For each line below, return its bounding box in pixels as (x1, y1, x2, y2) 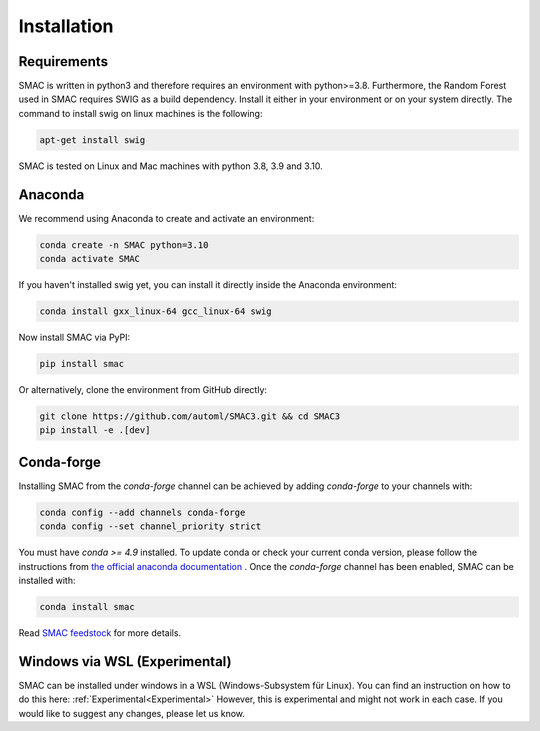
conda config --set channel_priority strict (39, 521, 262, 532)
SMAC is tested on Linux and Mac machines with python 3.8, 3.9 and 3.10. (18, 160, 324, 172)
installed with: (18, 575, 76, 587)
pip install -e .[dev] (39, 425, 151, 436)
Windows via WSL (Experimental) (18, 653, 232, 670)
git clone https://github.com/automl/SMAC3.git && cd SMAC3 (39, 411, 341, 422)
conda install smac (39, 601, 135, 613)
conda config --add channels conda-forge (39, 506, 246, 518)
